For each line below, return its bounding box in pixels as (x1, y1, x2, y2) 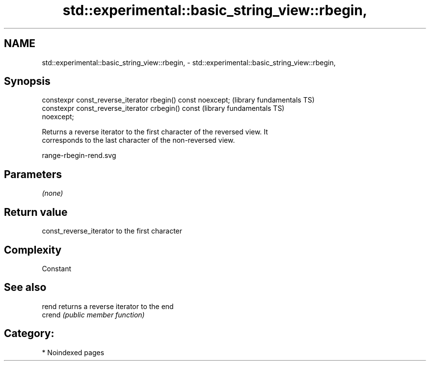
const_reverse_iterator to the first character (42, 227, 183, 235)
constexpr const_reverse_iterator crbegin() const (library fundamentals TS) (42, 104, 285, 113)
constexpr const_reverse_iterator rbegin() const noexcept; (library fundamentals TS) (42, 96, 315, 104)
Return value (4, 206, 68, 218)
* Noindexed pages (42, 348, 105, 357)
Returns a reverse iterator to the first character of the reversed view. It (42, 128, 268, 136)
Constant (42, 264, 72, 273)
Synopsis (4, 75, 51, 88)
